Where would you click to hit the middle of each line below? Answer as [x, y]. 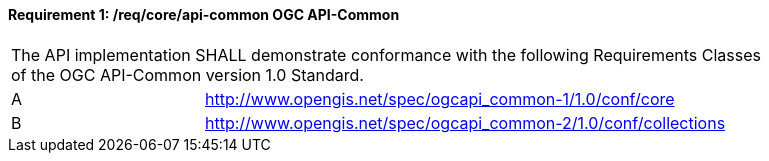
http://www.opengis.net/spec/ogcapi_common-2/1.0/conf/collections [465, 122]
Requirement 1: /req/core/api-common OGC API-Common [204, 14]
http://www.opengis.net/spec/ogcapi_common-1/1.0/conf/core [440, 98]
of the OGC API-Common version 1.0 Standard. [187, 74]
